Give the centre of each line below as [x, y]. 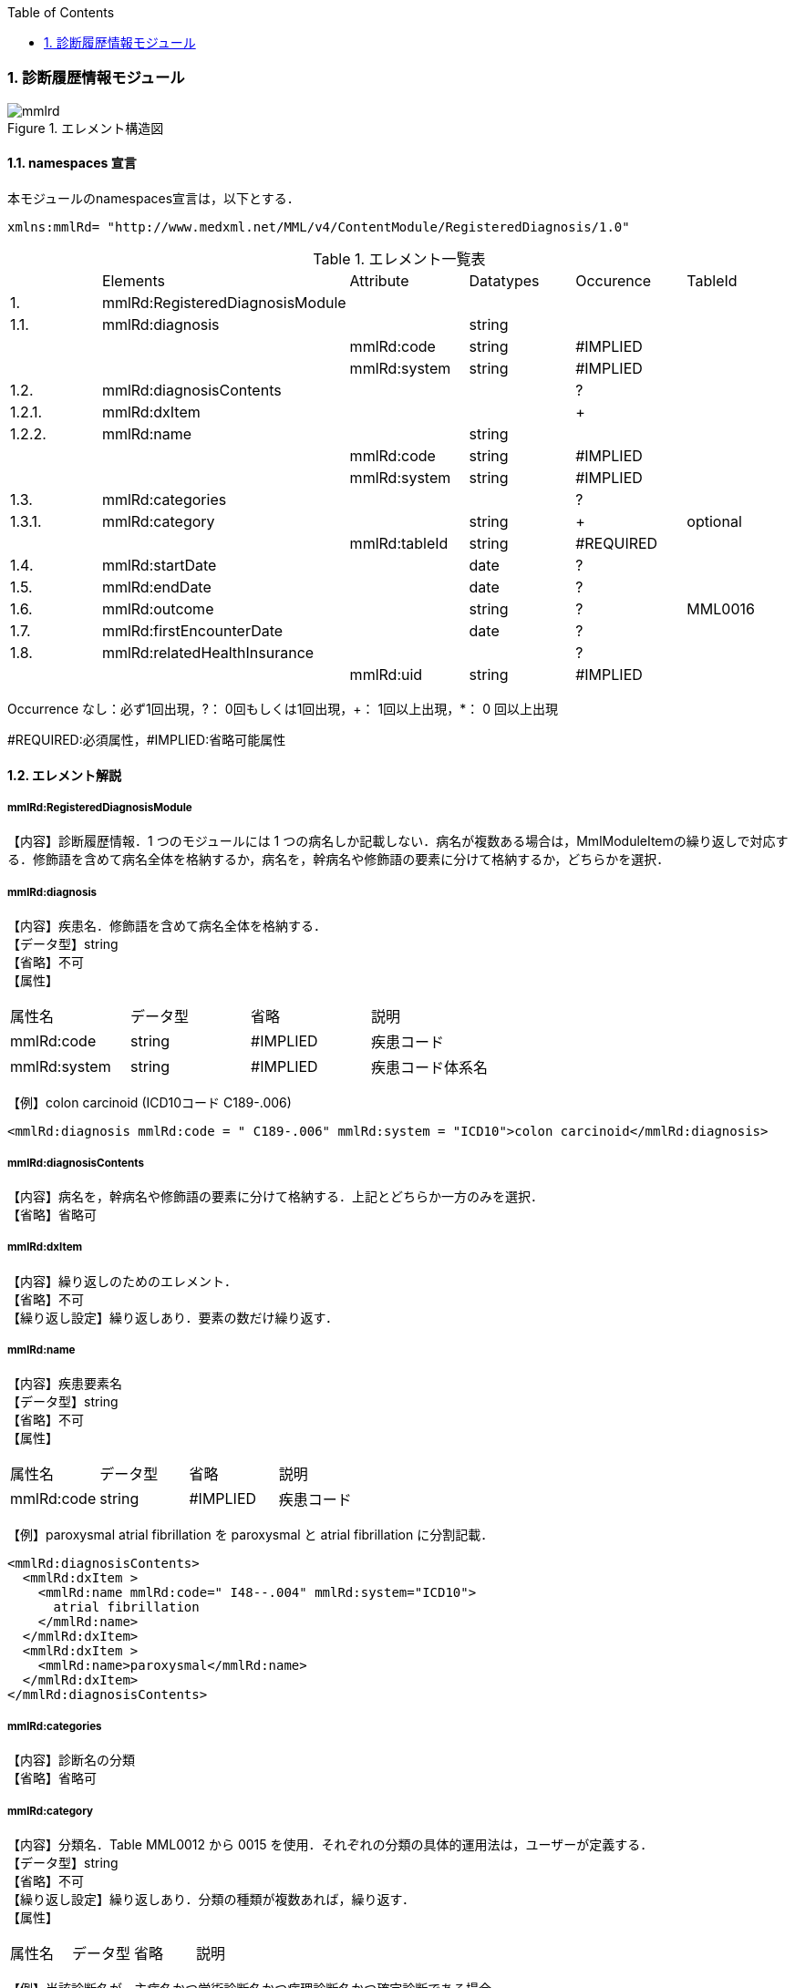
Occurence [614, 280]
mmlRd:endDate [156, 587]
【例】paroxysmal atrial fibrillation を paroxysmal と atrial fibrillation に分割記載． [251, 1535]
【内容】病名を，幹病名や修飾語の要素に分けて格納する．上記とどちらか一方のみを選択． [275, 1196]
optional [714, 521]
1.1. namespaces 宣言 [72, 163]
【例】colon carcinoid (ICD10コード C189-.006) [150, 1103]
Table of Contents [61, 12]
